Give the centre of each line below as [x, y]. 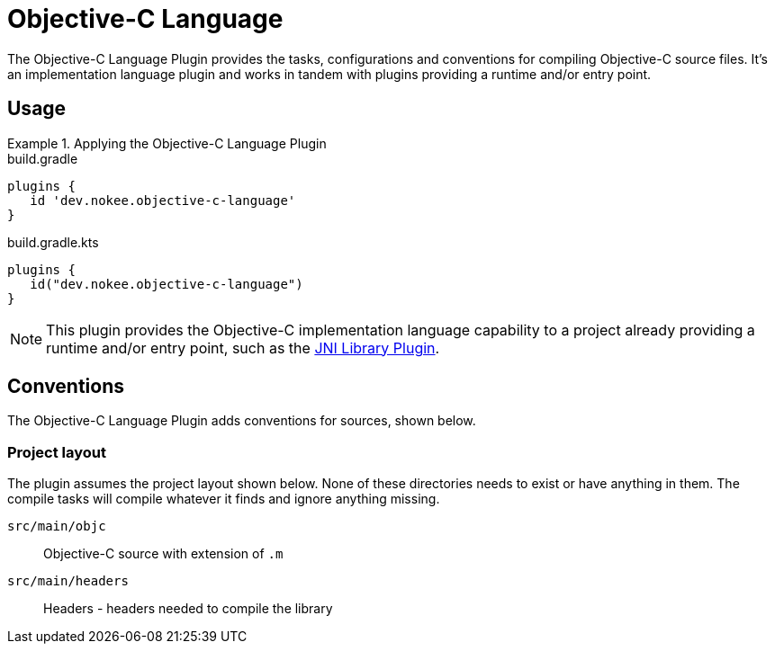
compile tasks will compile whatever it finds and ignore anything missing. [224, 499]
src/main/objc [57, 526]
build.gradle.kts [53, 242]
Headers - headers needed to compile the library [188, 609]
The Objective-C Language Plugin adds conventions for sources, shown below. [242, 421]
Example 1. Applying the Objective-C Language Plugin [167, 143]
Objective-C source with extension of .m [163, 554]
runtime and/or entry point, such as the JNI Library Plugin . [243, 348]
